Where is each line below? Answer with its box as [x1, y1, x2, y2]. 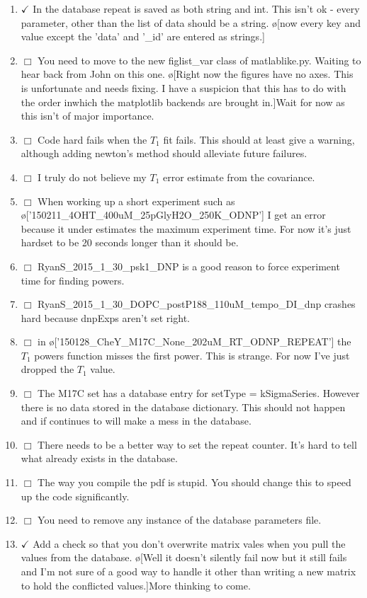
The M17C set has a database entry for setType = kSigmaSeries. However [38, 386, 360, 401]
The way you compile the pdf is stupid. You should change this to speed [38, 475, 351, 490]
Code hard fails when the [38, 132, 147, 146]
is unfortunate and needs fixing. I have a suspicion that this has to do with [21, 80, 346, 95]
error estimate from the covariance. [162, 169, 315, 184]
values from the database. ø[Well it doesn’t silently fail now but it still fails [21, 550, 347, 565]
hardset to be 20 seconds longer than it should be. [21, 235, 239, 250]
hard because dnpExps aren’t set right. [21, 310, 190, 325]
